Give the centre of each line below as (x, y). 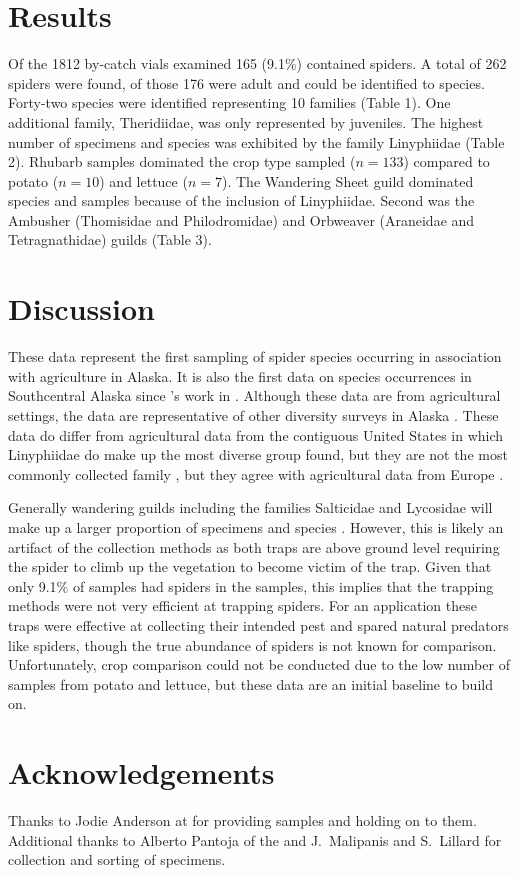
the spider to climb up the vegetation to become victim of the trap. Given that (250, 566)
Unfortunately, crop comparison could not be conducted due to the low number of (259, 664)
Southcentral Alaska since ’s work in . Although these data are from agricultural (254, 395)
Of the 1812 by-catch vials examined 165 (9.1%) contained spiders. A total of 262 (257, 63)
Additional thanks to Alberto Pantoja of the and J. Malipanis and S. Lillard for (255, 839)
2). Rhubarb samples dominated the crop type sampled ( (182, 161)
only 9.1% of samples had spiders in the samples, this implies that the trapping (251, 585)
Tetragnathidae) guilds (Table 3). (110, 239)
